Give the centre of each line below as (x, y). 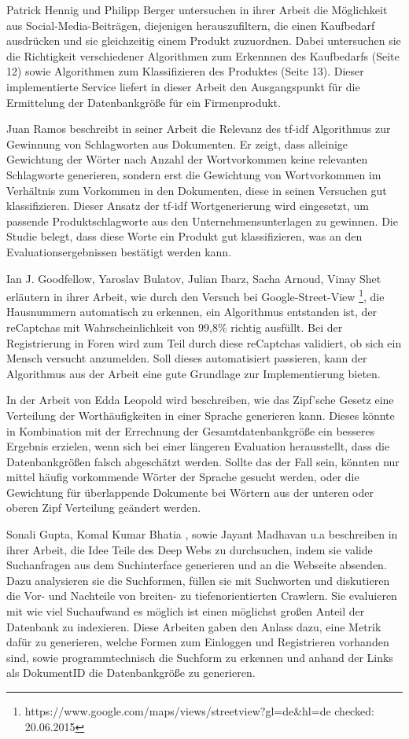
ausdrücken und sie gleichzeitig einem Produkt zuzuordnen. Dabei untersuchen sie (204, 40)
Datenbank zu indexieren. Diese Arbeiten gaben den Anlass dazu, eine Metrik (194, 626)
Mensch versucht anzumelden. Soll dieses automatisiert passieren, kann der (187, 358)
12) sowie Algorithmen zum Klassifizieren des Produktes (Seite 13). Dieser (185, 71)
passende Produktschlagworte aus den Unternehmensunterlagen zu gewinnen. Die (202, 221)
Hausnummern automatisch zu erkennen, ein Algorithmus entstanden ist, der (192, 312)
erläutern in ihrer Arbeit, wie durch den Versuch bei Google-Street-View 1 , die (195, 295)
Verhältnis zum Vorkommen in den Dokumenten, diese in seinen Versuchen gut (197, 190)
